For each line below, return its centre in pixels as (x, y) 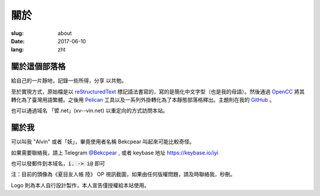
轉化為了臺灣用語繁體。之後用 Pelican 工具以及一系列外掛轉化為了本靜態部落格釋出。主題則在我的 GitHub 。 (143, 100)
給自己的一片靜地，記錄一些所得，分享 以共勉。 (69, 81)
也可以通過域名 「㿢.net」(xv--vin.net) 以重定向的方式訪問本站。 (89, 111)
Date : (18, 41)
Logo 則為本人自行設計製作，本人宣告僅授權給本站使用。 (80, 185)
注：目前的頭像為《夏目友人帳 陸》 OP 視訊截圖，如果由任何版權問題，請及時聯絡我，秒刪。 (123, 174)
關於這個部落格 (38, 67)
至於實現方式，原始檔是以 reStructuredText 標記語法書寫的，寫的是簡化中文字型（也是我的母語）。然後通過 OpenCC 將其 (158, 91)
